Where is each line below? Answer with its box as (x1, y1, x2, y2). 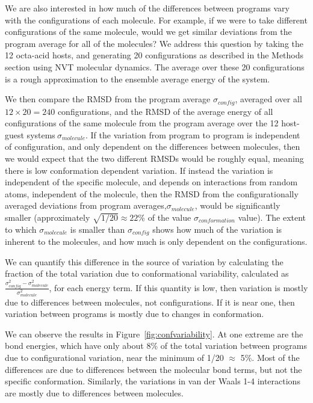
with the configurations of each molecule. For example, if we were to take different (5, 13, 308, 26)
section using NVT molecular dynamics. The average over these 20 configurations (5, 60, 305, 73)
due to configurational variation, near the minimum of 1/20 (5, 351, 224, 364)
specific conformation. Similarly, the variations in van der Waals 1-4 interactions (5, 375, 300, 387)
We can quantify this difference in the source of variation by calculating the (5, 255, 284, 268)
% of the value (138, 211, 191, 223)
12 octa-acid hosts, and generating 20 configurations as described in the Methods (5, 49, 304, 61)
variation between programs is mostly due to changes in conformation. (5, 307, 264, 320)
